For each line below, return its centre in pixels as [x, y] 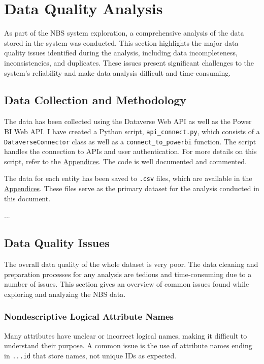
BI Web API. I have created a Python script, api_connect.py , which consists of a [132, 131]
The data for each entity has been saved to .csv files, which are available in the [128, 178]
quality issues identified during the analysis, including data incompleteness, [121, 53]
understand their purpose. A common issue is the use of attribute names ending [128, 345]
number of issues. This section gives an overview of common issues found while [127, 284]
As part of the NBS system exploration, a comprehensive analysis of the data [124, 33]
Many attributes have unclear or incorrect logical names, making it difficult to [126, 335]
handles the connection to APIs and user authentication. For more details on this [130, 151]
